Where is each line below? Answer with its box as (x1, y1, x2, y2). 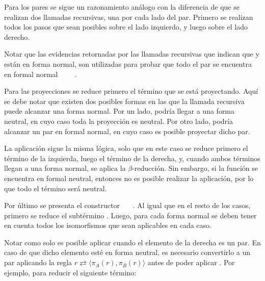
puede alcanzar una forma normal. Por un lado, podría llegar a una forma (4, 106, 235, 116)
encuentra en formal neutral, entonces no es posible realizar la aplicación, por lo (4, 172, 254, 183)
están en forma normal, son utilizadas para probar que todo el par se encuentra (4, 58, 252, 69)
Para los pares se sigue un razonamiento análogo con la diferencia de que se (4, 2, 240, 12)
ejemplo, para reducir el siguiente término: (4, 267, 137, 277)
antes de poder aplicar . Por (147, 257, 235, 268)
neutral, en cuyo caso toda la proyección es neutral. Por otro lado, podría (4, 115, 233, 126)
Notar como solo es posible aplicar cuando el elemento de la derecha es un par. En (4, 237, 261, 247)
